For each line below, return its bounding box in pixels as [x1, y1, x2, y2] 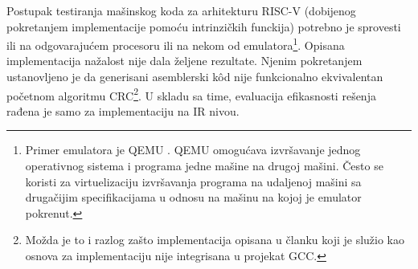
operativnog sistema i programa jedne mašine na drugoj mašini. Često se [25, 157, 383, 174]
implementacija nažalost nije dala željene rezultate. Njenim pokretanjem [6, 52, 363, 69]
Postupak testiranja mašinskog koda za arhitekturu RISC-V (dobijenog [6, 2, 356, 18]
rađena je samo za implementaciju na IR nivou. [6, 102, 240, 119]
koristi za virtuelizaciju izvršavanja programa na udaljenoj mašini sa [25, 173, 362, 190]
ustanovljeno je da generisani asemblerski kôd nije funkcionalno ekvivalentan [6, 68, 383, 85]
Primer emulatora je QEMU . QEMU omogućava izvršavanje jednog [25, 141, 361, 158]
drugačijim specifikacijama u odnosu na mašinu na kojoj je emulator [25, 189, 362, 206]
